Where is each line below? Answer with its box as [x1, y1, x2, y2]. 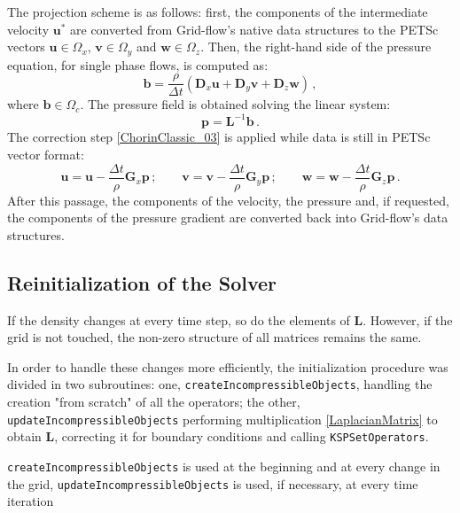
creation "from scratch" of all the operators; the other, [7, 393, 300, 411]
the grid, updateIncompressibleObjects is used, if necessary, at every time [7, 474, 418, 493]
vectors [7, 37, 45, 56]
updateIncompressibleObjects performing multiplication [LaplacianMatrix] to [7, 409, 438, 428]
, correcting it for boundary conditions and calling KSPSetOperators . [54, 427, 429, 446]
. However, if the [363, 310, 453, 329]
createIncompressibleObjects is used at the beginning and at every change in [7, 456, 441, 475]
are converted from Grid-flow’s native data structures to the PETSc [70, 19, 439, 38]
